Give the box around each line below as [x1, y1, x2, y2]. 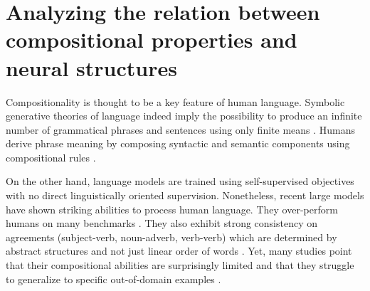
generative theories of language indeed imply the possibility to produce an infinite [6, 108, 362, 123]
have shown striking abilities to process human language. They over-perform [6, 201, 338, 216]
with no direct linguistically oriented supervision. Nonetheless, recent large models [6, 188, 364, 203]
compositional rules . [6, 149, 96, 164]
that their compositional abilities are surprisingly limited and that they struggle [6, 258, 354, 273]
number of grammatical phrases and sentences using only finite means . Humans [6, 122, 356, 137]
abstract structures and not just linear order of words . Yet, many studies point [6, 243, 352, 258]
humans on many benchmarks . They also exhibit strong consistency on [6, 216, 318, 231]
